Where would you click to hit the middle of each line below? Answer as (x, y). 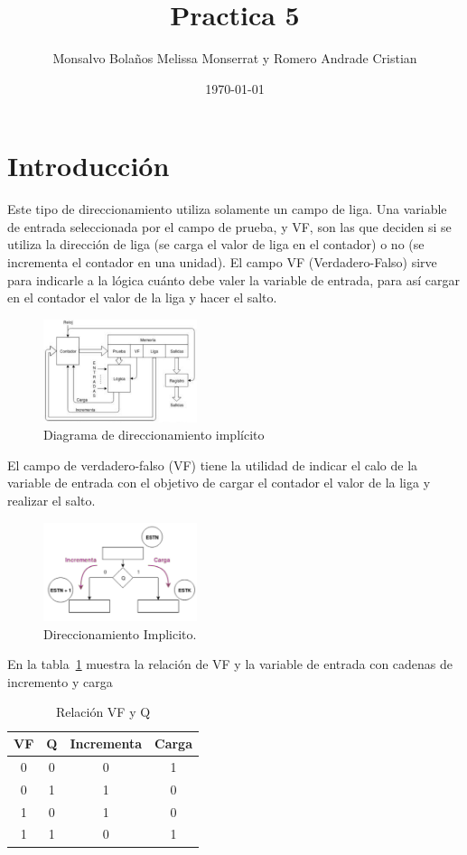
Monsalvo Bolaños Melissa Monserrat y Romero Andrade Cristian (235, 58)
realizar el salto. (51, 501)
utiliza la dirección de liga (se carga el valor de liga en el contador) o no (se (216, 244)
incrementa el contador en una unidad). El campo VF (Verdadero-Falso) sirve (222, 262)
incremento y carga (60, 681)
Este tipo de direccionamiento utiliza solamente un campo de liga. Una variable (227, 209)
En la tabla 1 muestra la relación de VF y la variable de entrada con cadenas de (230, 664)
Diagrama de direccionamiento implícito (154, 435)
